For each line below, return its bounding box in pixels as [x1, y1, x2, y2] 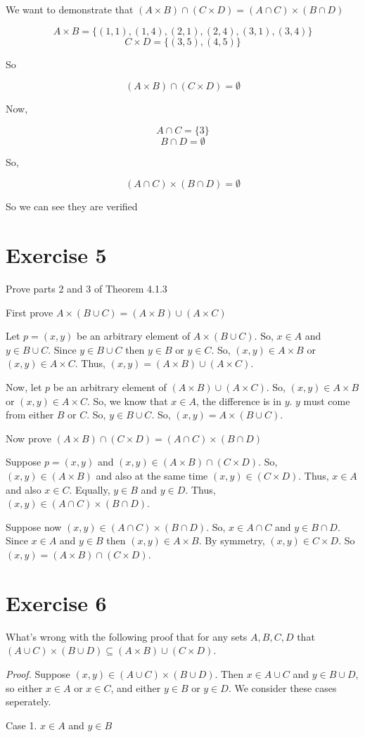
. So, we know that [87, 393, 168, 408]
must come [303, 393, 350, 408]
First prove [6, 305, 53, 319]
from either [6, 407, 54, 422]
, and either [110, 680, 161, 695]
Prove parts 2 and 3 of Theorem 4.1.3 [6, 281, 167, 296]
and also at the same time [96, 468, 208, 483]
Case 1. [6, 717, 37, 732]
